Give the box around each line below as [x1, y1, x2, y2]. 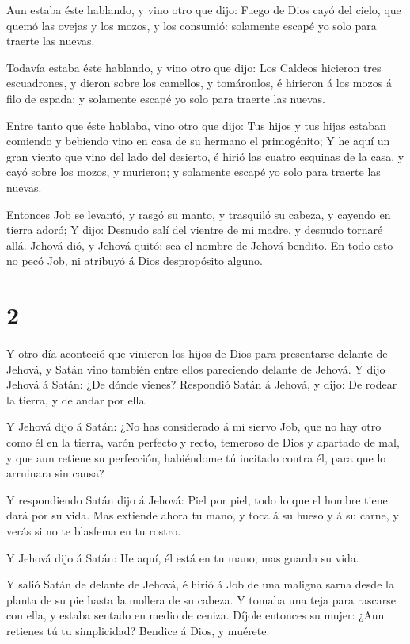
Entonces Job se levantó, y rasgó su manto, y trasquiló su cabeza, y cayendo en [6, 205, 391, 222]
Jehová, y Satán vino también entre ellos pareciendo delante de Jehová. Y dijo [6, 360, 385, 377]
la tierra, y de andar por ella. [6, 391, 148, 408]
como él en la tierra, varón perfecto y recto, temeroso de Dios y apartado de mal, [6, 434, 400, 450]
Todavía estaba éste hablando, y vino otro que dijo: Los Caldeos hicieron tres [6, 59, 382, 75]
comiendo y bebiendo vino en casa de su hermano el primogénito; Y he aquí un [6, 132, 390, 149]
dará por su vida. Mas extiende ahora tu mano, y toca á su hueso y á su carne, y [6, 507, 399, 523]
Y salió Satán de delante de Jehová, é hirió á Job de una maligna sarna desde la [6, 576, 394, 592]
